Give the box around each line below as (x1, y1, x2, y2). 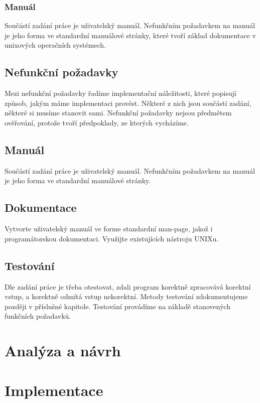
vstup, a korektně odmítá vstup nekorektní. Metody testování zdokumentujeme (5, 291, 248, 302)
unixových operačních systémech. (5, 40, 106, 50)
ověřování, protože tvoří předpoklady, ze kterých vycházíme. (5, 117, 189, 127)
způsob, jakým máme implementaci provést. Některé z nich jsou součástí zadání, (5, 97, 251, 108)
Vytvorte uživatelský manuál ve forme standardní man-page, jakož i (5, 223, 213, 234)
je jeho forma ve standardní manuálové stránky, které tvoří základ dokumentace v (5, 30, 256, 40)
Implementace (5, 379, 103, 400)
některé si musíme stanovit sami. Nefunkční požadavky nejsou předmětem (5, 107, 232, 118)
